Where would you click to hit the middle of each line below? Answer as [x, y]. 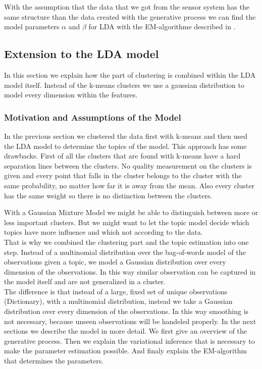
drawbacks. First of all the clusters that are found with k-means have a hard [122, 156]
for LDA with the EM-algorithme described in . [162, 27]
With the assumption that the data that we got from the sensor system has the [127, 7]
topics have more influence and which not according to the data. [103, 232]
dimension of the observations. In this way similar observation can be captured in [130, 271]
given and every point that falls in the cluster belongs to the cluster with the [123, 175]
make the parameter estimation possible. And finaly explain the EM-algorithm [125, 351]
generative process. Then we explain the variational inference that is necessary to [129, 340]
